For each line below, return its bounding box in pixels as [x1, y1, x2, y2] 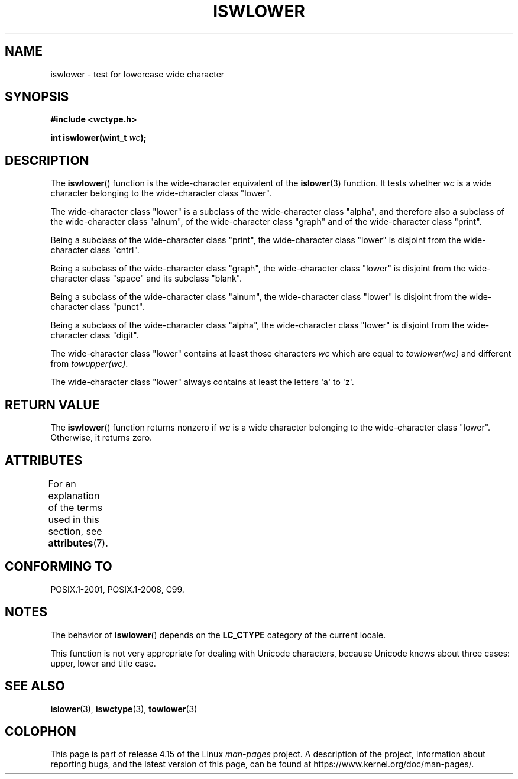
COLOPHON [5, 723, 76, 739]
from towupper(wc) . [50, 358, 128, 369]
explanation [48, 489, 100, 502]
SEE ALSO [5, 678, 65, 694]
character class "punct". [50, 302, 145, 312]
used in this [48, 513, 99, 525]
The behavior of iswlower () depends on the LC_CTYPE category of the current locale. [50, 629, 386, 640]
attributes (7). [48, 536, 108, 549]
